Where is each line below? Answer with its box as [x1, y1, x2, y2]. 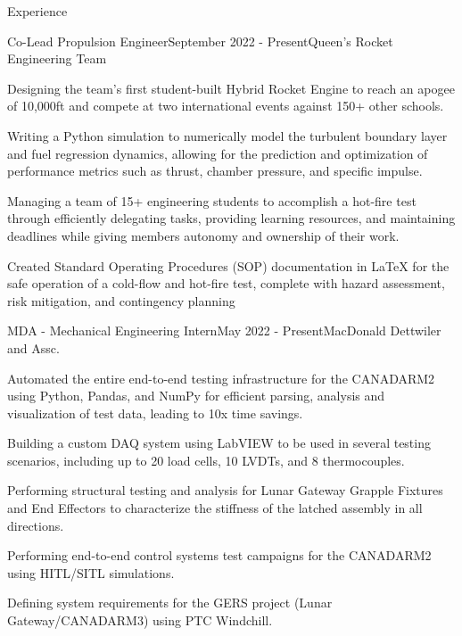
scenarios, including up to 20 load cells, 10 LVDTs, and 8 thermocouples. [7, 450, 405, 469]
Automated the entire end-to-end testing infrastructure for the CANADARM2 [7, 368, 435, 387]
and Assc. [7, 338, 60, 357]
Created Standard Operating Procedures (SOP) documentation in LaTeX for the [7, 256, 450, 275]
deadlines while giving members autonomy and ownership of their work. [7, 226, 400, 244]
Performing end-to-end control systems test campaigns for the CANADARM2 [7, 546, 432, 565]
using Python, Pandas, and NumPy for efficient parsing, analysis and [7, 386, 385, 405]
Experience [7, 2, 68, 20]
